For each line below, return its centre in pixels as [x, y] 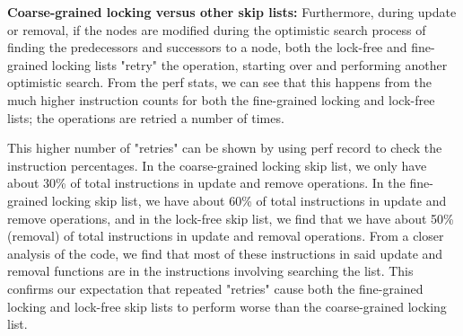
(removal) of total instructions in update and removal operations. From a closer [226, 236]
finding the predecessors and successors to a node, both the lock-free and [207, 47]
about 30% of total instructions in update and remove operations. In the [206, 183]
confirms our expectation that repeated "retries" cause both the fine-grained [215, 288]
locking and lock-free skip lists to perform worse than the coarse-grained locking [227, 306]
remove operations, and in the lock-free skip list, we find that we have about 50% [231, 218]
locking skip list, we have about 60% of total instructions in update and [249, 200]
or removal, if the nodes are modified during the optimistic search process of [217, 29]
